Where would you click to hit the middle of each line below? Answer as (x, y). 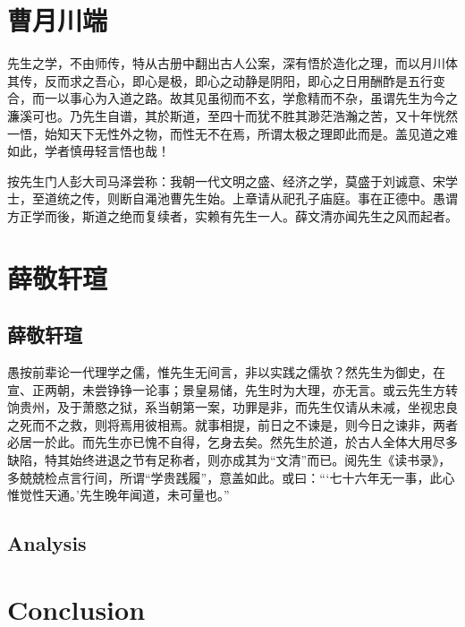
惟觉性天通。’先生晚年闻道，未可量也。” (118, 495)
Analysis (47, 543)
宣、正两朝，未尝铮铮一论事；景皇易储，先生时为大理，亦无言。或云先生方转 (232, 389)
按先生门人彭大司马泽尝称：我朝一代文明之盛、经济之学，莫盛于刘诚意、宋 (226, 180)
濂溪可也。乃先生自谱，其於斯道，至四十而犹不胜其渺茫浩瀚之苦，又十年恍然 (232, 115)
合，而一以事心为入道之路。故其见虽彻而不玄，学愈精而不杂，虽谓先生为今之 (232, 98)
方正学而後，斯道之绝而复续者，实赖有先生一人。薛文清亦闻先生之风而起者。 (232, 215)
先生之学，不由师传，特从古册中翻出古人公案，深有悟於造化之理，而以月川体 (232, 63)
